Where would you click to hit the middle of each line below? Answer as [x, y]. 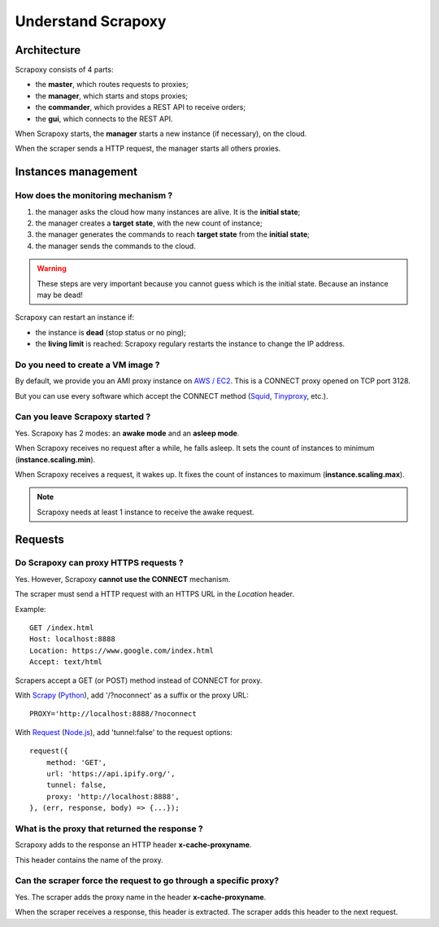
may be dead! [60, 295]
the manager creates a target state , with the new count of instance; [149, 223]
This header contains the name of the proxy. [89, 859]
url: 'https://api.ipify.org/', [111, 774]
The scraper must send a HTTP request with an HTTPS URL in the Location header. [154, 594]
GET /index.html [62, 628]
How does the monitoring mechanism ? [94, 195]
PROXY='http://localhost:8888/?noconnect [113, 714]
